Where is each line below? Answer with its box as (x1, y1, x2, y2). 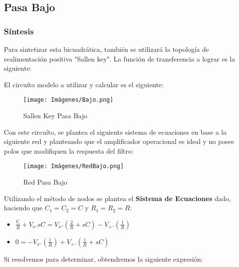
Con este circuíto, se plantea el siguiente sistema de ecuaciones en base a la (4, 126, 227, 137)
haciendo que (4, 203, 43, 213)
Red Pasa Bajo (23, 177, 67, 187)
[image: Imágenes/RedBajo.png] (23, 163, 124, 170)
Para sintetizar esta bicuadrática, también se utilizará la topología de (4, 44, 209, 54)
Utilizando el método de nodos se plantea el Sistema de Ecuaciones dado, (4, 193, 231, 203)
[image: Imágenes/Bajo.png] (23, 96, 114, 104)
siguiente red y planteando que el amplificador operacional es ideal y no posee (4, 136, 234, 146)
